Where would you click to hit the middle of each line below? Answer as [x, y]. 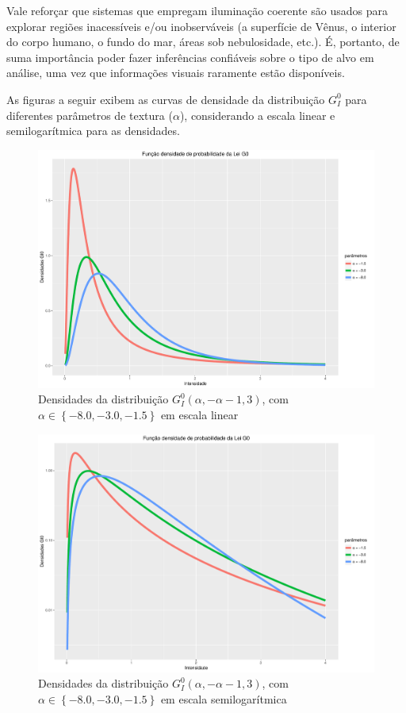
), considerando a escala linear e [257, 115]
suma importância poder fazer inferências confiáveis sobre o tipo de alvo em [190, 57]
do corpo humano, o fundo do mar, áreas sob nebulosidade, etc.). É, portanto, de [203, 42]
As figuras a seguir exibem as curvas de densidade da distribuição [166, 99]
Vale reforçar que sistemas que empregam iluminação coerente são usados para [197, 10]
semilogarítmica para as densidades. [93, 131]
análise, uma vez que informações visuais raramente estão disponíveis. [176, 73]
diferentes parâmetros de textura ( [90, 115]
